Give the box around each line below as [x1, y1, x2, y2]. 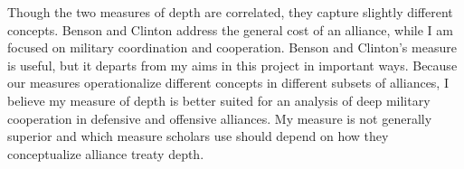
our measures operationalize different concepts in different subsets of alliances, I [7, 73, 449, 92]
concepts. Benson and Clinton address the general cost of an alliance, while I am [7, 20, 453, 39]
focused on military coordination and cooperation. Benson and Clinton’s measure [7, 38, 457, 57]
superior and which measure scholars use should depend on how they [7, 127, 389, 146]
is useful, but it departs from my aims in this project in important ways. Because [7, 55, 458, 74]
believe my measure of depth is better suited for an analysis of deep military [7, 90, 431, 109]
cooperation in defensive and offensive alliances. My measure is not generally [7, 108, 432, 127]
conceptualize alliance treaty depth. [7, 144, 204, 163]
